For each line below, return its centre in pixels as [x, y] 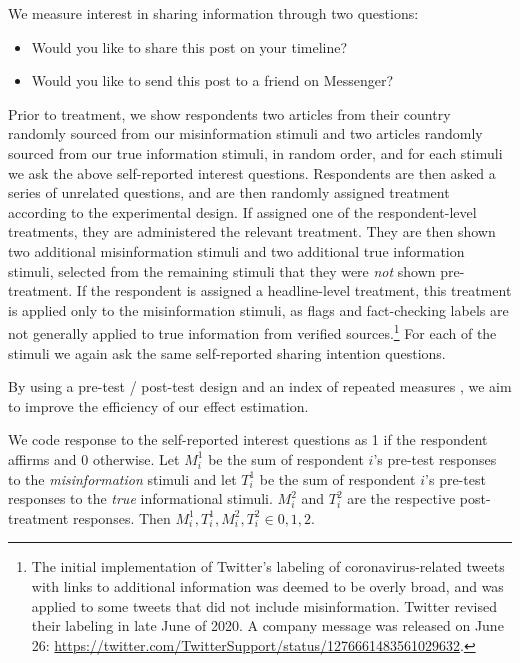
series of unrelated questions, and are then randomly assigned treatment [229, 192]
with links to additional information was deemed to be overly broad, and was [267, 585]
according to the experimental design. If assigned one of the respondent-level [242, 211]
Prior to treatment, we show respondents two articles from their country [229, 113]
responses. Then [121, 517]
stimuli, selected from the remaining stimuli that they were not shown [222, 270]
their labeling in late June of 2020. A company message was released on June [267, 625]
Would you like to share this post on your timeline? [189, 46]
